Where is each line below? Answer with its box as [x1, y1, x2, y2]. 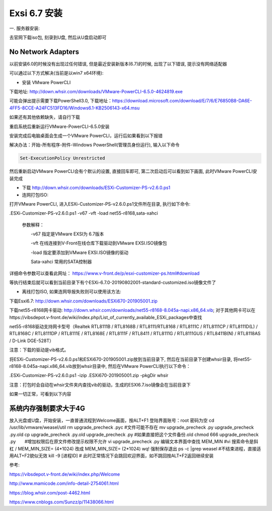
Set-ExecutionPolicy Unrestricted [20, 155, 105, 161]
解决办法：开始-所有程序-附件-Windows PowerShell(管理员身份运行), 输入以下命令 [9, 142, 180, 148]
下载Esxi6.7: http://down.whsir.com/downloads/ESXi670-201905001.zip [9, 298, 158, 304]
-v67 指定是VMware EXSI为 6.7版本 [30, 231, 104, 237]
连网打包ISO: [22, 191, 49, 198]
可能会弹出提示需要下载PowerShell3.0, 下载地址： [9, 98, 113, 104]
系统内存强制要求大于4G [9, 404, 85, 413]
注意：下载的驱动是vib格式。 [9, 347, 69, 353]
